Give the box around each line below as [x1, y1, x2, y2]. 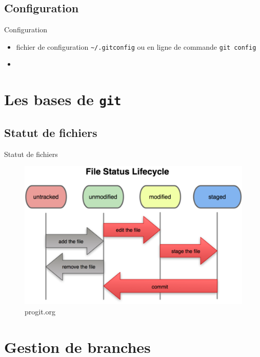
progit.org [25, 306, 55, 316]
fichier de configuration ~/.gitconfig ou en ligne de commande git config [16, 41, 256, 52]
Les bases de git [4, 89, 122, 110]
